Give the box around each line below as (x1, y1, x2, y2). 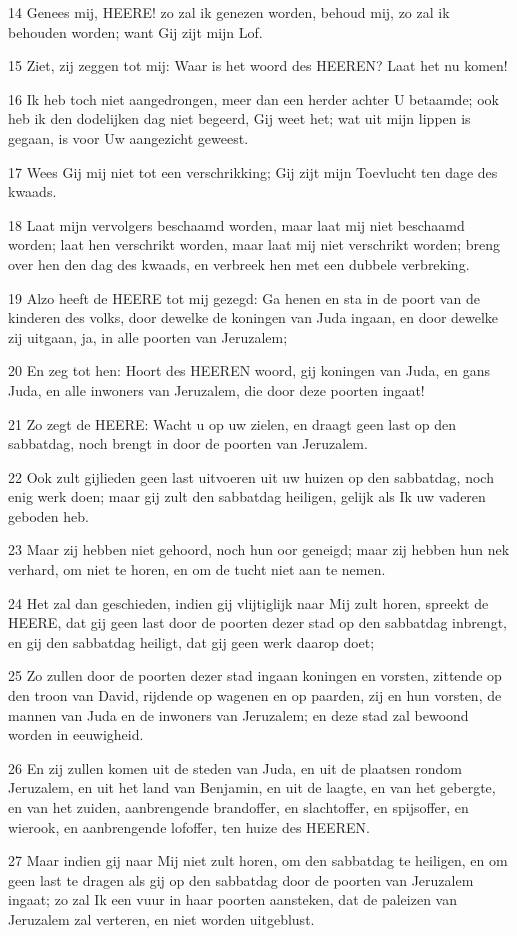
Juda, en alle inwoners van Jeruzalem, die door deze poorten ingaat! (8, 379, 425, 400)
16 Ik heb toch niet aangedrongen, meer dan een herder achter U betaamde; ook (8, 88, 499, 109)
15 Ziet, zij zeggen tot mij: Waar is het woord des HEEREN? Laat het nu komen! (8, 55, 508, 76)
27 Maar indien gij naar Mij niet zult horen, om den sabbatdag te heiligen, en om (8, 850, 508, 871)
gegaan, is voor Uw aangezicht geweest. (8, 127, 249, 148)
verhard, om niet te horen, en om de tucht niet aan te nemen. (8, 559, 386, 580)
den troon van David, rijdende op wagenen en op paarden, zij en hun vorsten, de (8, 685, 502, 706)
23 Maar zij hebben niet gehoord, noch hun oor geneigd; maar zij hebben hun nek (8, 539, 510, 560)
